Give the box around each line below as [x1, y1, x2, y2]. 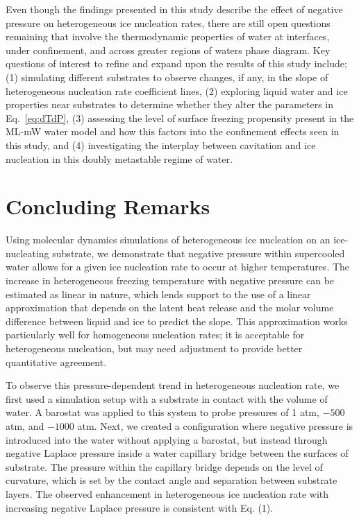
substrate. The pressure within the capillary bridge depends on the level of [6, 459, 323, 474]
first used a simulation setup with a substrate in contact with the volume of [6, 391, 328, 406]
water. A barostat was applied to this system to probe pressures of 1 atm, [6, 405, 319, 419]
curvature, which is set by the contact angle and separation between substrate [6, 473, 337, 487]
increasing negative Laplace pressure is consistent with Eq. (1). [6, 500, 274, 514]
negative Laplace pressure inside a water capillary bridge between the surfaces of [6, 446, 349, 460]
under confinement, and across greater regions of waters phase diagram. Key [6, 42, 331, 57]
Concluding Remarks [6, 192, 210, 220]
